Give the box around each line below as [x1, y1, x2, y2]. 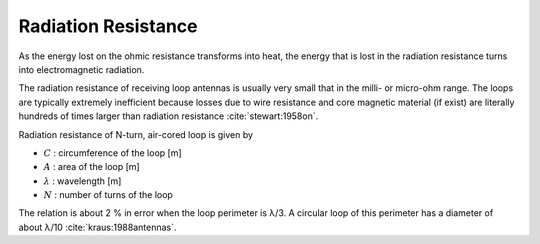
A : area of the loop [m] [43, 161, 140, 173]
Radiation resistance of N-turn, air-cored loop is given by [18, 128, 254, 140]
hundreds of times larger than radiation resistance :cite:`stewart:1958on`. [18, 110, 319, 122]
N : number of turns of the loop [43, 189, 174, 201]
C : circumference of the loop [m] [43, 146, 182, 159]
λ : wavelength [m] [43, 175, 122, 187]
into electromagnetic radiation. [18, 63, 145, 75]
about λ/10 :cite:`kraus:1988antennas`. [18, 221, 177, 233]
